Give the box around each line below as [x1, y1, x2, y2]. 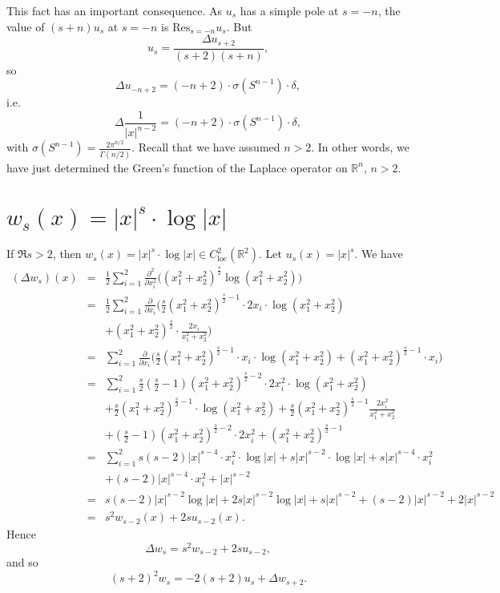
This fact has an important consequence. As [6, 2, 223, 18]
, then [52, 245, 82, 262]
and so [6, 554, 38, 571]
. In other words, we [311, 139, 409, 155]
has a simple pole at [240, 2, 339, 18]
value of [6, 18, 45, 34]
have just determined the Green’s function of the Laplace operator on [6, 159, 348, 175]
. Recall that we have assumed [131, 139, 280, 155]
